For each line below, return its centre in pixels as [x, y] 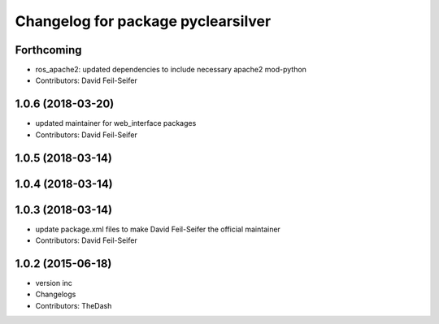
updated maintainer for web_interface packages [116, 123]
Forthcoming [48, 50]
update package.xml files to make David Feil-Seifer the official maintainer [158, 229]
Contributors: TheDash [74, 305]
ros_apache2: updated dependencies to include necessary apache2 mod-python [171, 70]
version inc [54, 283]
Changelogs [56, 294]
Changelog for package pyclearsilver [143, 21]
